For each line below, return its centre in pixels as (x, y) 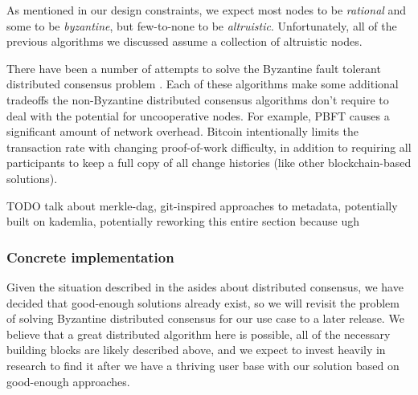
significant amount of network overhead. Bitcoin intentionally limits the (182, 131)
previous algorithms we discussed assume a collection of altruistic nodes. (184, 41)
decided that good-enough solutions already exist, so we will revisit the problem (203, 302)
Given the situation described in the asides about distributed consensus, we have (205, 286)
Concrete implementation (90, 257)
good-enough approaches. (68, 381)
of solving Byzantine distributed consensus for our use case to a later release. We (205, 318)
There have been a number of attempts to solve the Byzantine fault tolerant (194, 68)
